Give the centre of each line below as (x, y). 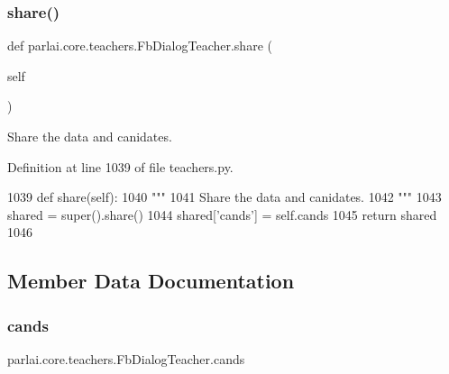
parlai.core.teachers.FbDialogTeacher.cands (126, 358)
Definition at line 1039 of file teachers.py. (120, 166)
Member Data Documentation (151, 281)
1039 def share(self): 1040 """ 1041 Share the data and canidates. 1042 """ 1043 (224, 197)
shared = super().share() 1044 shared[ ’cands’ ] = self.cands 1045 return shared (222, 214)
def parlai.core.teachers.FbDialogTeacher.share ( (140, 46)
